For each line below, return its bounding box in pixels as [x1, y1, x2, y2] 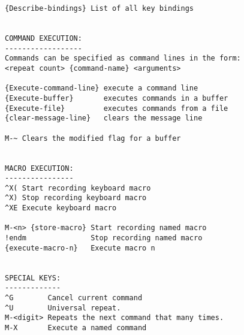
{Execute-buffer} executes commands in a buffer [5, 93, 228, 102]
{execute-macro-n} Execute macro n [5, 243, 155, 252]
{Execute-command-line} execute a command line [5, 84, 198, 93]
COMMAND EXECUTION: [5, 34, 82, 43]
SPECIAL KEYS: [5, 273, 61, 282]
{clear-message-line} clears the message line [5, 114, 203, 123]
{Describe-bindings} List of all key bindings [5, 4, 194, 13]
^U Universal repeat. [5, 303, 121, 312]
